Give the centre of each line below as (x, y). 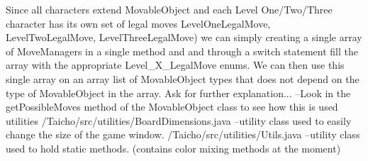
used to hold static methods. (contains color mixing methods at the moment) (173, 148)
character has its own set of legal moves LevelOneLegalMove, (138, 23)
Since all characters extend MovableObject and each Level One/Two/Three (169, 9)
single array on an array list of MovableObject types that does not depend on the (183, 78)
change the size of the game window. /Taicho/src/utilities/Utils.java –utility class (183, 134)
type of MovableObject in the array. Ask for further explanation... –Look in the (178, 93)
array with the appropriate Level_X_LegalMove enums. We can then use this (175, 65)
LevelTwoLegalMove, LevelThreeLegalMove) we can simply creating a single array (184, 37)
